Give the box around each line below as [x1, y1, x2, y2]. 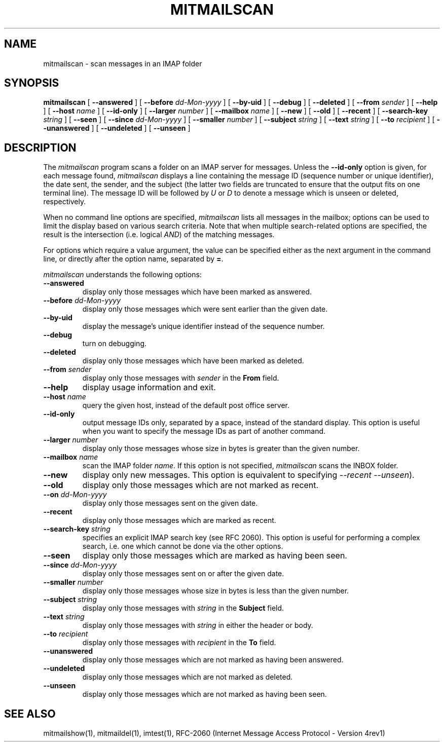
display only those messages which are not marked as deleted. [82, 673, 293, 682]
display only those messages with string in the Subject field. [82, 604, 284, 613]
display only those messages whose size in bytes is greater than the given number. [82, 444, 360, 453]
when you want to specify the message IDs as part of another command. [82, 427, 326, 436]
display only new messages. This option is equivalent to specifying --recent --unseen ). [82, 470, 415, 480]
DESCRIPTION [4, 141, 77, 154]
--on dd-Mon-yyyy [43, 490, 107, 499]
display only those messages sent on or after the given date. [82, 569, 284, 578]
